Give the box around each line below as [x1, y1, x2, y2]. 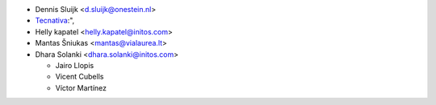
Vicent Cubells [55, 72, 104, 82]
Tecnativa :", [35, 16, 75, 26]
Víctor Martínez [55, 83, 107, 92]
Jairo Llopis [55, 60, 94, 70]
